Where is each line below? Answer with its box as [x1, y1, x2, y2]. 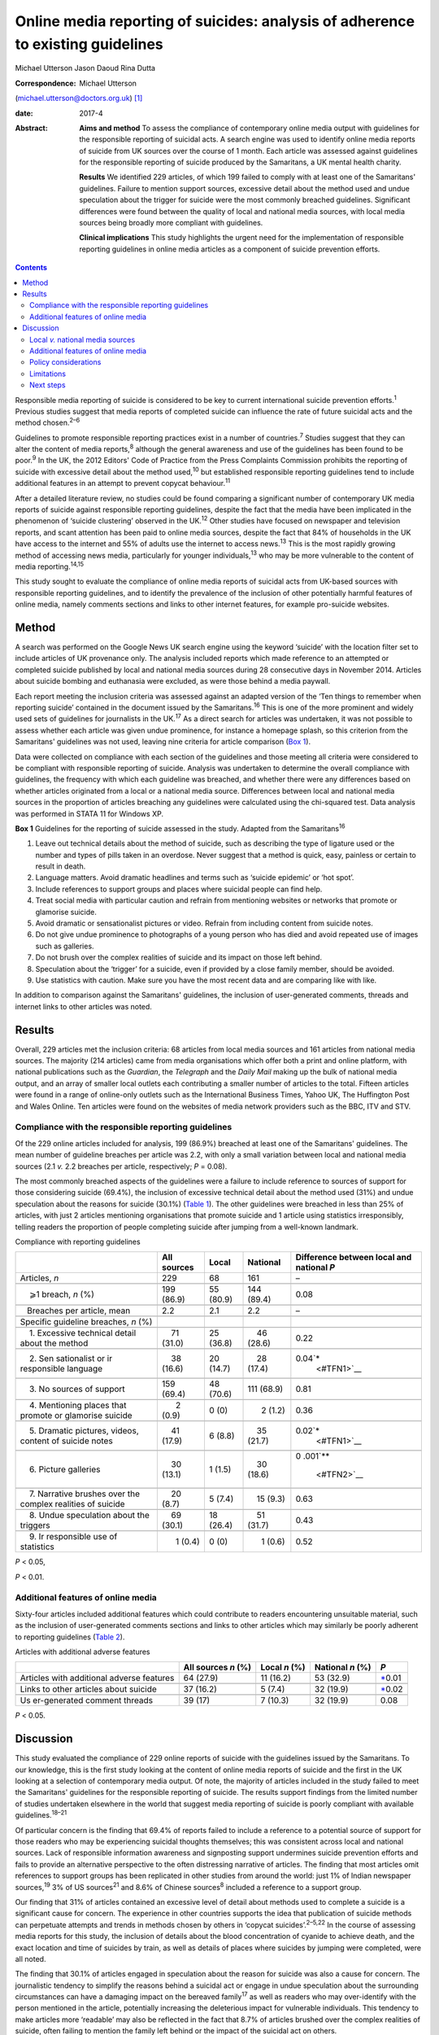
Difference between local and [295, 1252, 412, 1263]
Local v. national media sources [29, 335, 136, 344]
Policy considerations [29, 357, 102, 367]
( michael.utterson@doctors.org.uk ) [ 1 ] [15, 94, 143, 103]
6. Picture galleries [28, 1464, 101, 1475]
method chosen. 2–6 [15, 416, 80, 427]
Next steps [29, 380, 66, 390]
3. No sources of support [28, 1384, 125, 1395]
